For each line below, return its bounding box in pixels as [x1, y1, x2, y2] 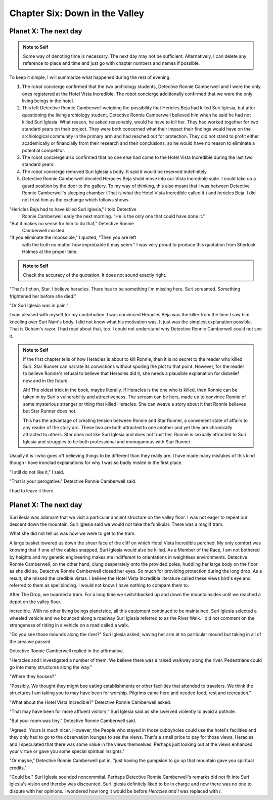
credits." [9, 765, 27, 771]
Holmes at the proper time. [22, 248, 78, 255]
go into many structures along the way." [9, 664, 93, 670]
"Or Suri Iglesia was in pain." [9, 303, 69, 309]
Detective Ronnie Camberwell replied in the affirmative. [9, 648, 124, 654]
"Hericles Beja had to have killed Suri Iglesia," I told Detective [9, 206, 136, 212]
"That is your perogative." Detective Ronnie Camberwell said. [9, 478, 136, 484]
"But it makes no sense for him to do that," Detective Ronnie [9, 220, 134, 226]
